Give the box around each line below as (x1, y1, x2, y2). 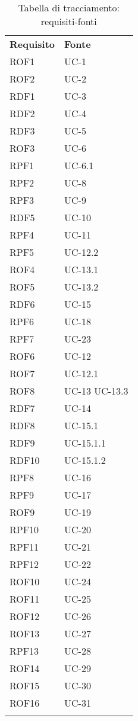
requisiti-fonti (40, 14, 97, 28)
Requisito (10, 37, 55, 51)
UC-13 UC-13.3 (64, 384, 128, 398)
